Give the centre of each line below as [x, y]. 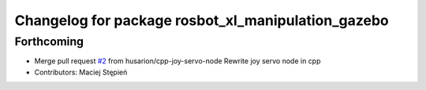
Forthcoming [49, 41]
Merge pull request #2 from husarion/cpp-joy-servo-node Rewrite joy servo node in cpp [177, 61]
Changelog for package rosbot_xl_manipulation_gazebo [202, 20]
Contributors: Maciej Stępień [81, 72]
